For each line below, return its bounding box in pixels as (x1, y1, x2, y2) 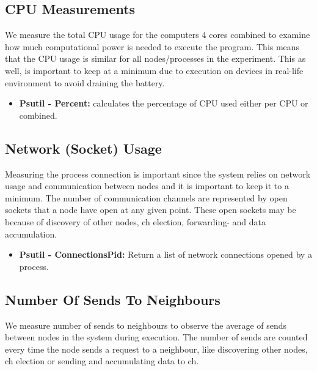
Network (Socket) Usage (5, 138, 162, 157)
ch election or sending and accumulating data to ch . (5, 354, 199, 367)
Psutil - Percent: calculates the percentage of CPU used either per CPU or (19, 97, 308, 110)
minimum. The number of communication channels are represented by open (5, 191, 288, 204)
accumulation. (5, 227, 57, 240)
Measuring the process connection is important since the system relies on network (5, 167, 311, 180)
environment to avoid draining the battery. (5, 76, 165, 89)
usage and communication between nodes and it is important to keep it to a (5, 179, 289, 192)
